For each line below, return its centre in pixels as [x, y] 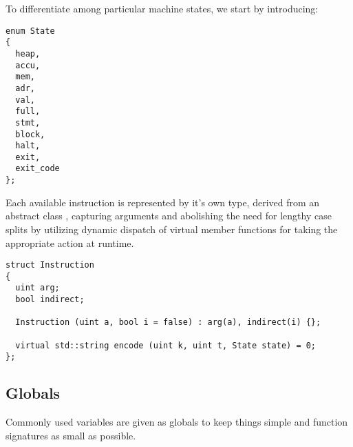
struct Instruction [50, 265]
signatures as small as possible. [71, 435]
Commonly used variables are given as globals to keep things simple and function [177, 422]
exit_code [38, 169]
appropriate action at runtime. [70, 242]
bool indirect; [50, 300]
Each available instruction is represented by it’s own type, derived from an [163, 202]
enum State [30, 31]
